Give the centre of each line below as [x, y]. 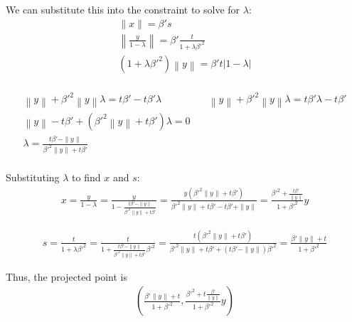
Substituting [33, 177]
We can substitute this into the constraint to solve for [123, 9]
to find [86, 177]
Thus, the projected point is [66, 276]
